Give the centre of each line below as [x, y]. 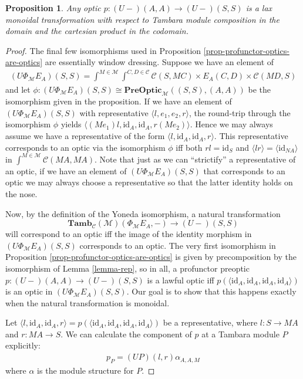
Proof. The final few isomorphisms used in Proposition [103, 50]
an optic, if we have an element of [66, 170]
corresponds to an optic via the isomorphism [85, 147]
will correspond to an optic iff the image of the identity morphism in [129, 234]
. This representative [251, 136]
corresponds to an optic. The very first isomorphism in [178, 245]
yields [71, 124]
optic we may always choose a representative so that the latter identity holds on [149, 182]
